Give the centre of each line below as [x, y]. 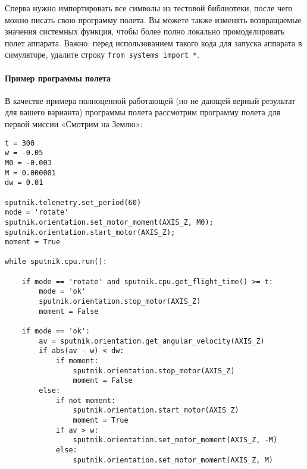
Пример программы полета [58, 78]
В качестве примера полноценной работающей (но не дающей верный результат [150, 100]
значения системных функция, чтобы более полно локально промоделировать [145, 31]
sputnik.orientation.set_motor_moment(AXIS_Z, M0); [109, 222]
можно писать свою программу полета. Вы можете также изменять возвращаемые [153, 19]
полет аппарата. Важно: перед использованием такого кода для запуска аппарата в [153, 43]
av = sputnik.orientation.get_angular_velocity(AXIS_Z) [152, 341]
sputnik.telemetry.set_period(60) [73, 202]
